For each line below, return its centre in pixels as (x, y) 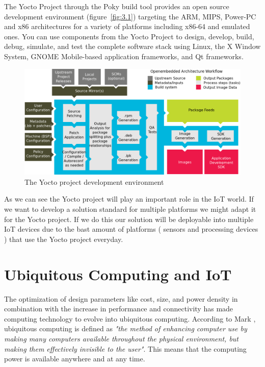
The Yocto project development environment (94, 181)
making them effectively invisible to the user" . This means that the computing (125, 348)
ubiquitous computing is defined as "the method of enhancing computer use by (126, 328)
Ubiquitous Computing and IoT (118, 274)
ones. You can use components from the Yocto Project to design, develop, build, (129, 36)
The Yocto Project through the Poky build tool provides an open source (117, 6)
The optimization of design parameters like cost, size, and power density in (121, 298)
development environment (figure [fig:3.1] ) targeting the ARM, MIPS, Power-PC (130, 16)
